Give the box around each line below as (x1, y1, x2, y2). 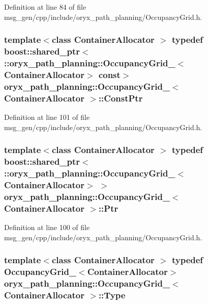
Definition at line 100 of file (4, 222, 90, 233)
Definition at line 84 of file (4, 2, 86, 12)
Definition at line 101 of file (4, 112, 90, 122)
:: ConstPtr (98, 91, 143, 104)
